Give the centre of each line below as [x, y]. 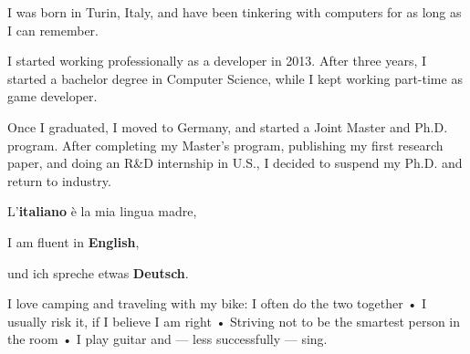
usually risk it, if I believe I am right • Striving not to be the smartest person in [234, 321]
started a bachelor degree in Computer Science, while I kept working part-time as [235, 78]
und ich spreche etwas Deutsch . [98, 272]
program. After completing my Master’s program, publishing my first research [225, 145]
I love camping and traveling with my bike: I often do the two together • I [217, 303]
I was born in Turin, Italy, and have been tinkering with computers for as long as [235, 12]
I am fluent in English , [73, 241]
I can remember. [53, 30]
